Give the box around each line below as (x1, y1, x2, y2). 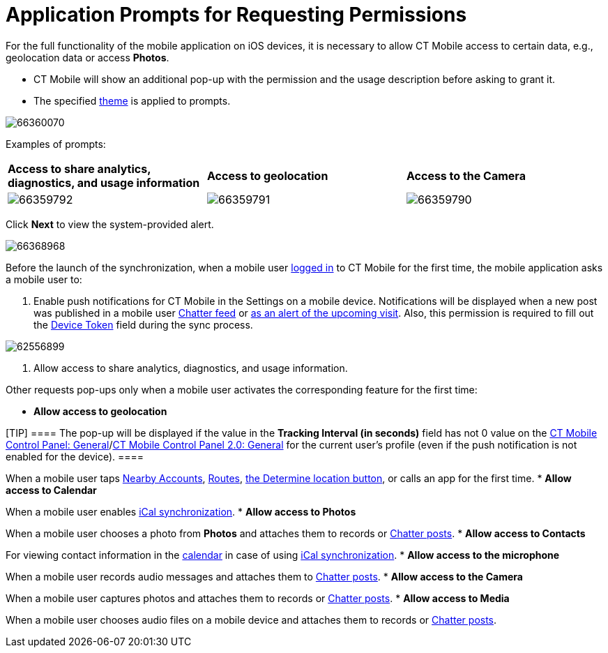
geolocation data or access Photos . (6, 51, 169, 63)
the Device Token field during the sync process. (33, 318, 253, 331)
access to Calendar (6, 483, 97, 496)
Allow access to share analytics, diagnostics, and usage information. (33, 361, 348, 374)
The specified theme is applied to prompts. (33, 94, 231, 107)
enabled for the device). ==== (6, 450, 144, 463)
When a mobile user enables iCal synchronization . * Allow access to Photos (6, 505, 356, 518)
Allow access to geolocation (33, 405, 167, 417)
